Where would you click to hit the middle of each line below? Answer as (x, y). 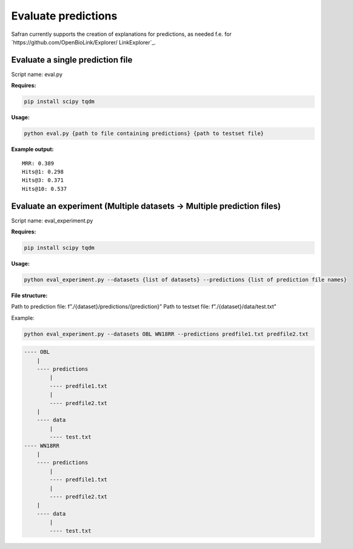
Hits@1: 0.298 (43, 171)
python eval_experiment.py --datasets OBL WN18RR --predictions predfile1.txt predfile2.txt (166, 334)
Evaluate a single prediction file (72, 60)
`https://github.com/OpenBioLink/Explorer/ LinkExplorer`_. (83, 42)
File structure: (29, 295)
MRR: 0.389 (38, 163)
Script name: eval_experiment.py (52, 220)
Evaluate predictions (64, 16)
